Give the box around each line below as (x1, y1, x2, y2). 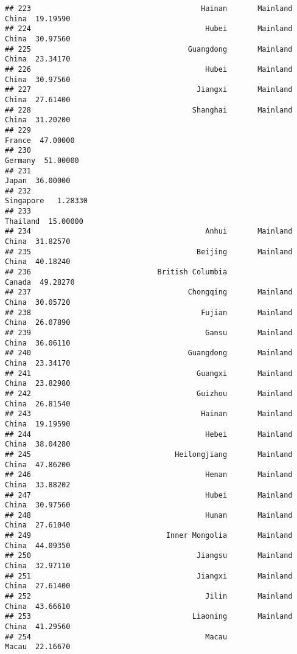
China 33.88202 (5, 480, 71, 489)
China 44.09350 (5, 541, 71, 550)
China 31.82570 (5, 237, 71, 246)
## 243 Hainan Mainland (5, 409, 293, 419)
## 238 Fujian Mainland (5, 308, 293, 317)
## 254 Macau (5, 632, 228, 641)
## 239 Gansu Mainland (5, 329, 293, 337)
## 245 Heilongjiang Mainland (5, 450, 293, 459)
